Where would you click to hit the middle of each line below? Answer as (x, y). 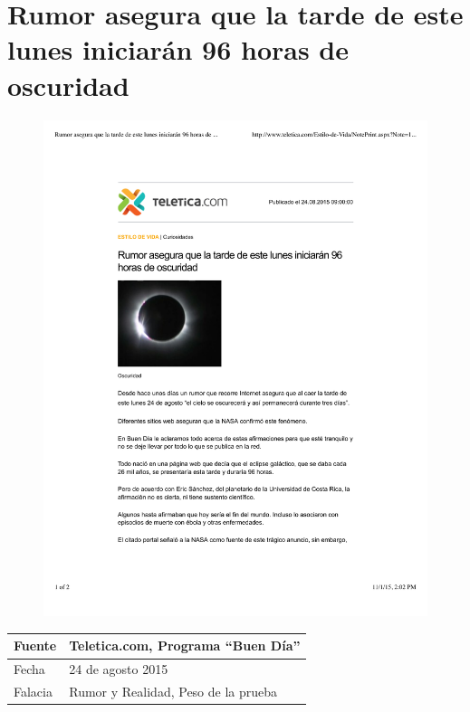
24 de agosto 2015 (119, 669)
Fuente (35, 646)
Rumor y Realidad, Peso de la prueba (173, 692)
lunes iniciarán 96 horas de (178, 49)
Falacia (33, 692)
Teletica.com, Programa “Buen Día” (185, 646)
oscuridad (68, 85)
